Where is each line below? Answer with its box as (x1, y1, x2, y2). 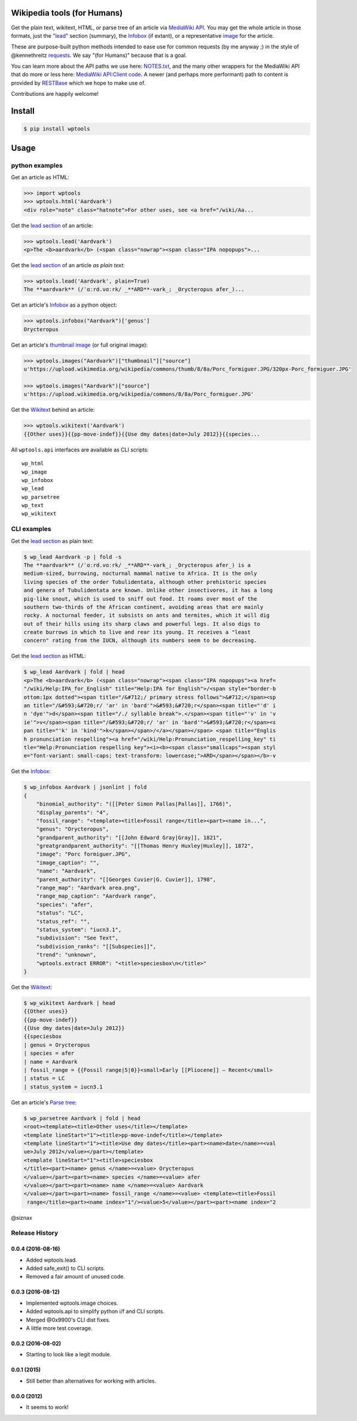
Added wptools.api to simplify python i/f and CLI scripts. (26, 1308, 164, 1315)
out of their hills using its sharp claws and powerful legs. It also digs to (23, 620, 260, 627)
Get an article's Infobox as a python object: (11, 301, 117, 308)
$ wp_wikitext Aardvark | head (23, 999, 116, 1006)
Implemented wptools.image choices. (26, 1299, 118, 1307)
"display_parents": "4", (36, 809, 109, 816)
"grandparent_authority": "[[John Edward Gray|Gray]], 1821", (36, 834, 222, 841)
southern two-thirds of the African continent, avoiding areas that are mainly (23, 604, 264, 610)
